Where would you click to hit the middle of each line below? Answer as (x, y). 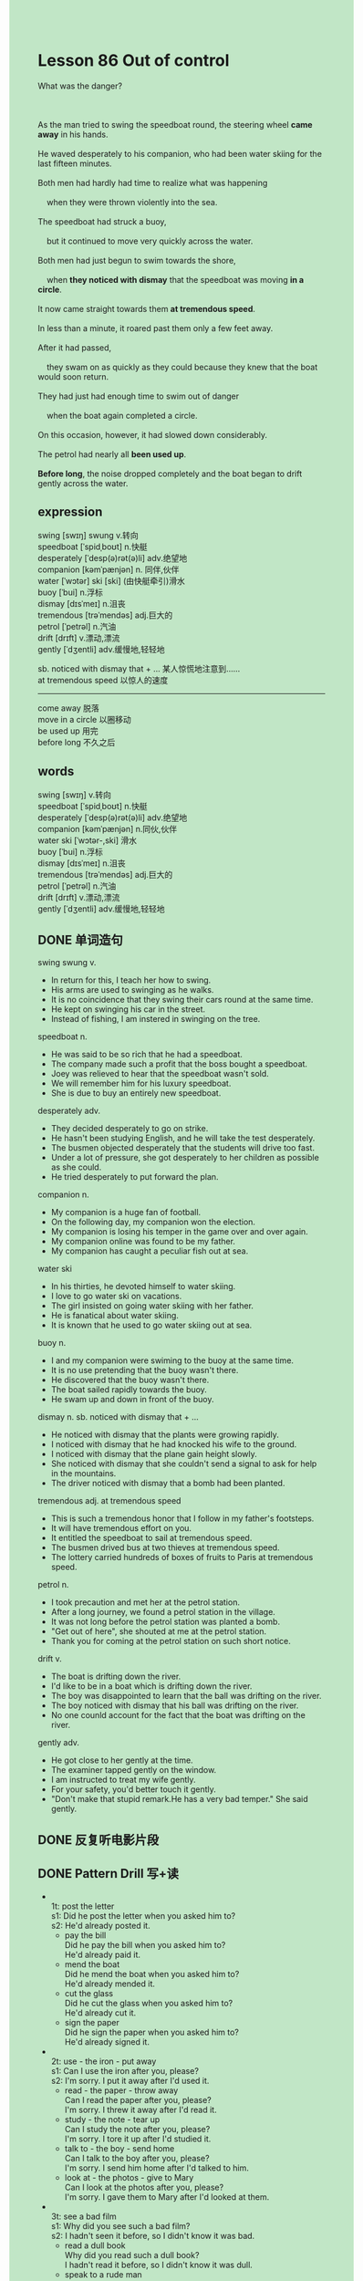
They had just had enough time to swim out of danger (139, 396)
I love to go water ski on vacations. (116, 1297)
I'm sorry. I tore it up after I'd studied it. (138, 2139)
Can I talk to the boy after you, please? (137, 2158)
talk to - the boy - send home (119, 2148)
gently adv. (59, 1743)
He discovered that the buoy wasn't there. (130, 1380)
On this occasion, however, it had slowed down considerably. (153, 434)
